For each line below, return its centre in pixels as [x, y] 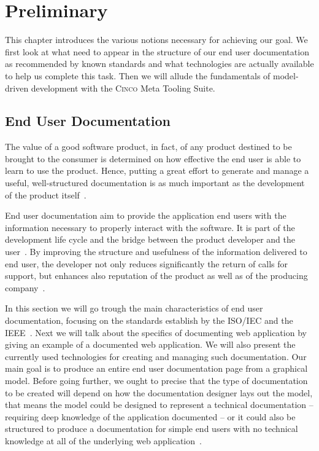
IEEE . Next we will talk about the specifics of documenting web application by [156, 332]
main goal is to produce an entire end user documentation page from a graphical [156, 368]
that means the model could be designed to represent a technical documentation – [159, 405]
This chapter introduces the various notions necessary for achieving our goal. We [156, 40]
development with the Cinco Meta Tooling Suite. [123, 88]
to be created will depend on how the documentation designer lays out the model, [159, 392]
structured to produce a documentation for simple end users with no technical [152, 429]
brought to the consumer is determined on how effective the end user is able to [153, 158]
